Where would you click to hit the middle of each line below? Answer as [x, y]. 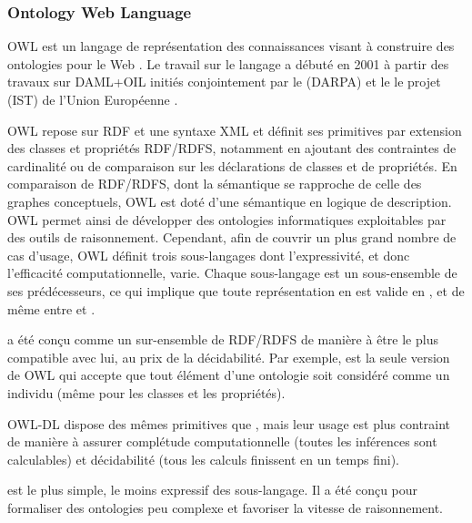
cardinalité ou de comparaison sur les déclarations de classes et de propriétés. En [232, 165]
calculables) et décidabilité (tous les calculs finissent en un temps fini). [204, 459]
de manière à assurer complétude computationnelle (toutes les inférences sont [222, 441]
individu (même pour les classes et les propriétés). [146, 392]
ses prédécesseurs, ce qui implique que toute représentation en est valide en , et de [236, 290]
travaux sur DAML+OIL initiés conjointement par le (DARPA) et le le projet [224, 82]
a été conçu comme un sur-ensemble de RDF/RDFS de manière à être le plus [223, 339]
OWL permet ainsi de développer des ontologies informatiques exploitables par [227, 219]
